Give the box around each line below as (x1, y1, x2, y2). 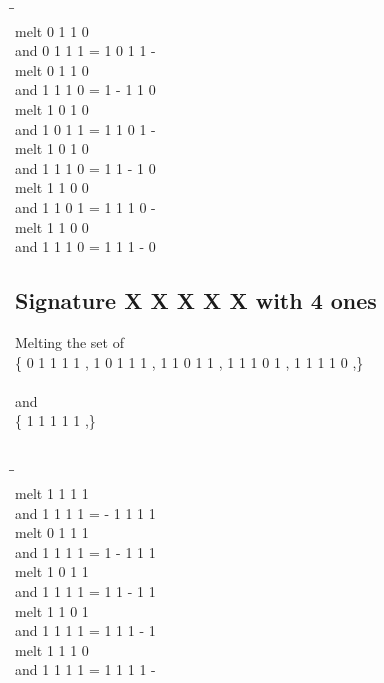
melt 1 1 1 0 (15, 639, 89, 660)
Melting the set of (15, 331, 124, 352)
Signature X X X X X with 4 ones (15, 285, 377, 316)
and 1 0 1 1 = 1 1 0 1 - (15, 118, 156, 139)
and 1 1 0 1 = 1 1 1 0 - (15, 196, 156, 217)
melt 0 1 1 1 (15, 522, 89, 543)
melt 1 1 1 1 (15, 483, 89, 504)
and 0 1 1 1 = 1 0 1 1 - (15, 40, 156, 61)
